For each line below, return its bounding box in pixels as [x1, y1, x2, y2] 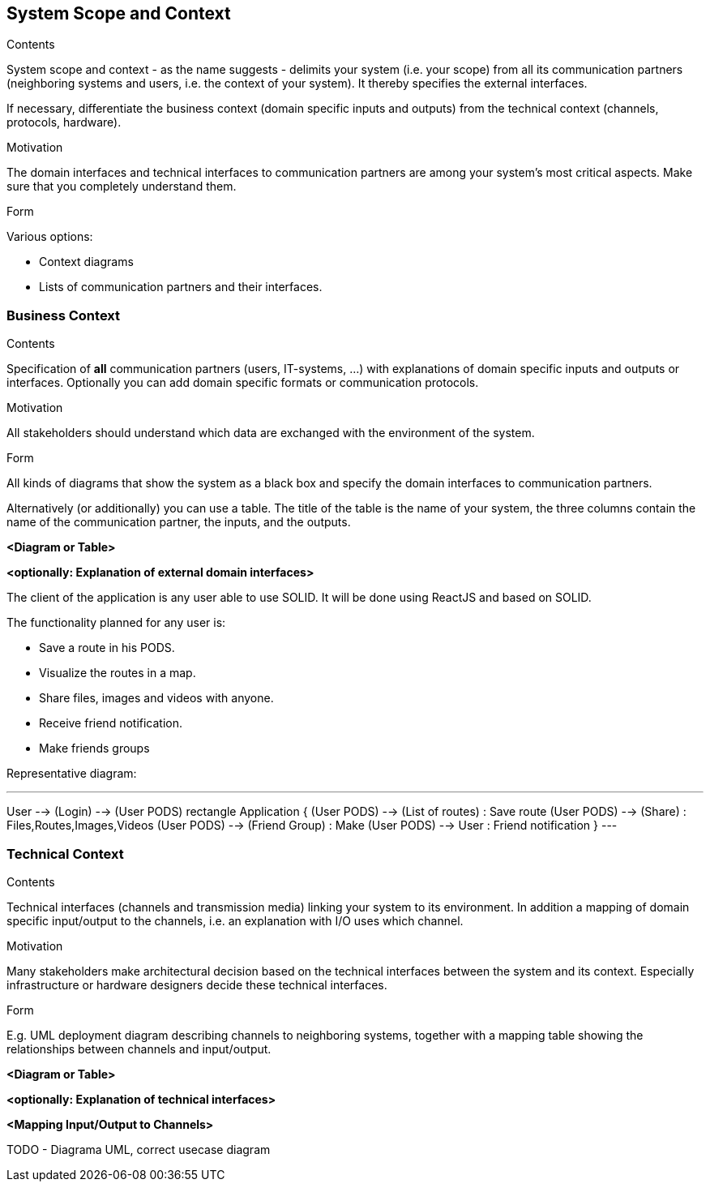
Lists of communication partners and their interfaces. [39, 280, 323, 294]
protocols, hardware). [6, 115, 122, 130]
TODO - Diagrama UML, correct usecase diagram [6, 1142, 271, 1156]
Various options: [6, 229, 93, 244]
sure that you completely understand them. [6, 179, 237, 194]
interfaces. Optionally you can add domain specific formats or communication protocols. [6, 375, 479, 390]
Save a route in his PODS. [39, 641, 175, 655]
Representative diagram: [6, 766, 137, 781]
